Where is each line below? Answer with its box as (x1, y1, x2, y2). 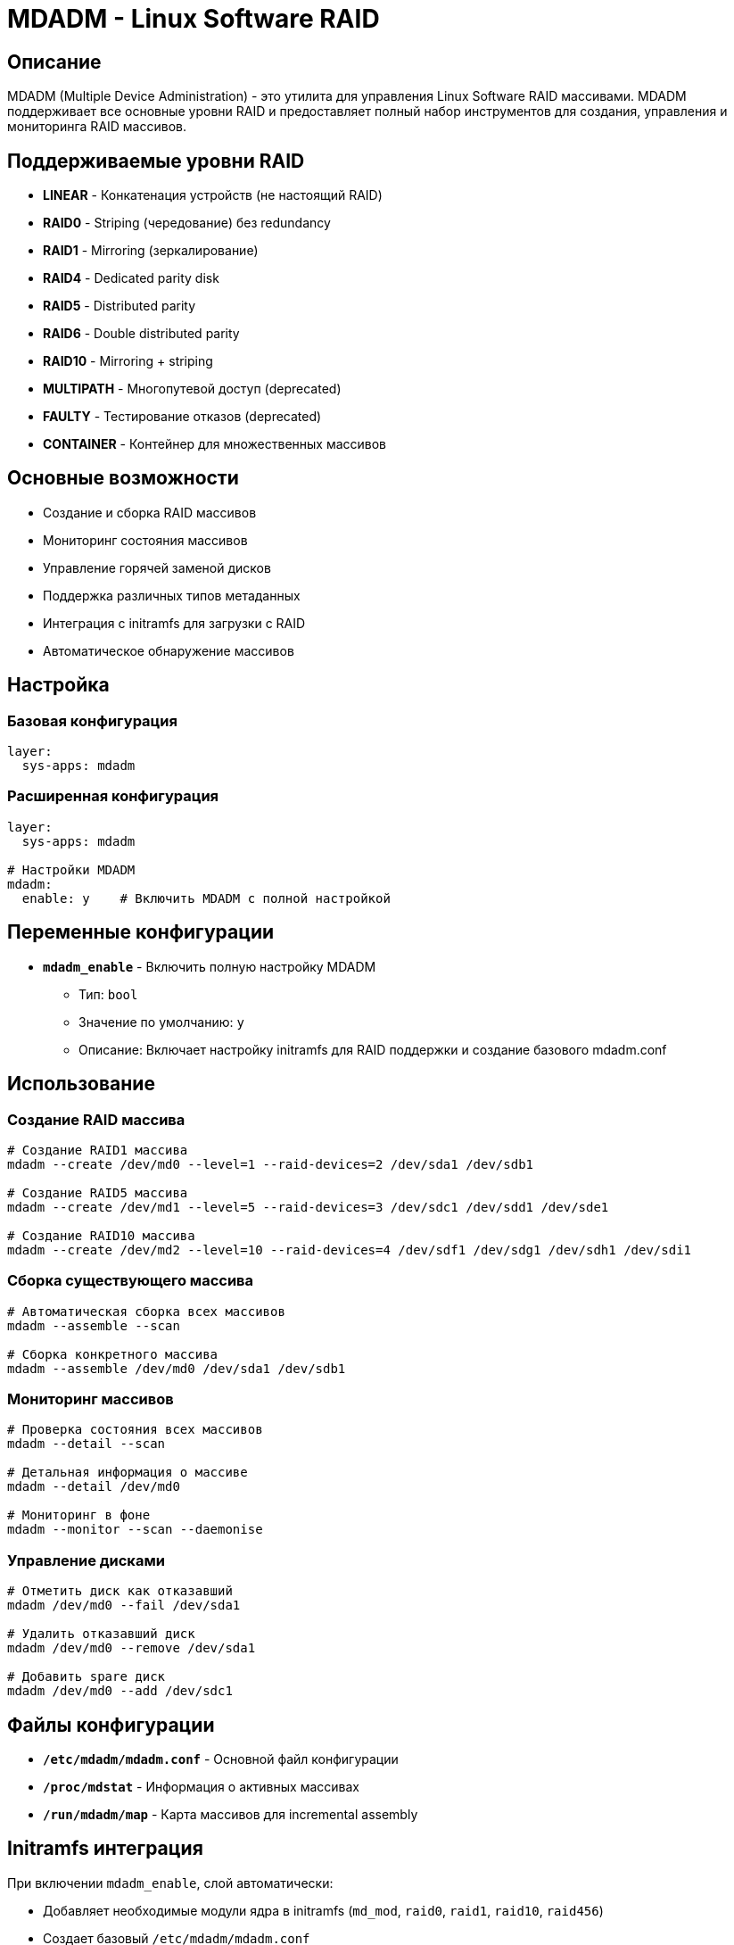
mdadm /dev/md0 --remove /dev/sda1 (7, 1641, 256, 1656)
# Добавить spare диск (7, 1669, 166, 1684)
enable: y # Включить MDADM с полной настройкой (21, 890, 391, 906)
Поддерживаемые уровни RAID (7, 149, 305, 172)
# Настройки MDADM (7, 862, 136, 877)
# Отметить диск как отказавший (7, 1584, 233, 1599)
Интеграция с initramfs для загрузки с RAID (43, 615, 306, 631)
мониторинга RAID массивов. (7, 119, 186, 135)
